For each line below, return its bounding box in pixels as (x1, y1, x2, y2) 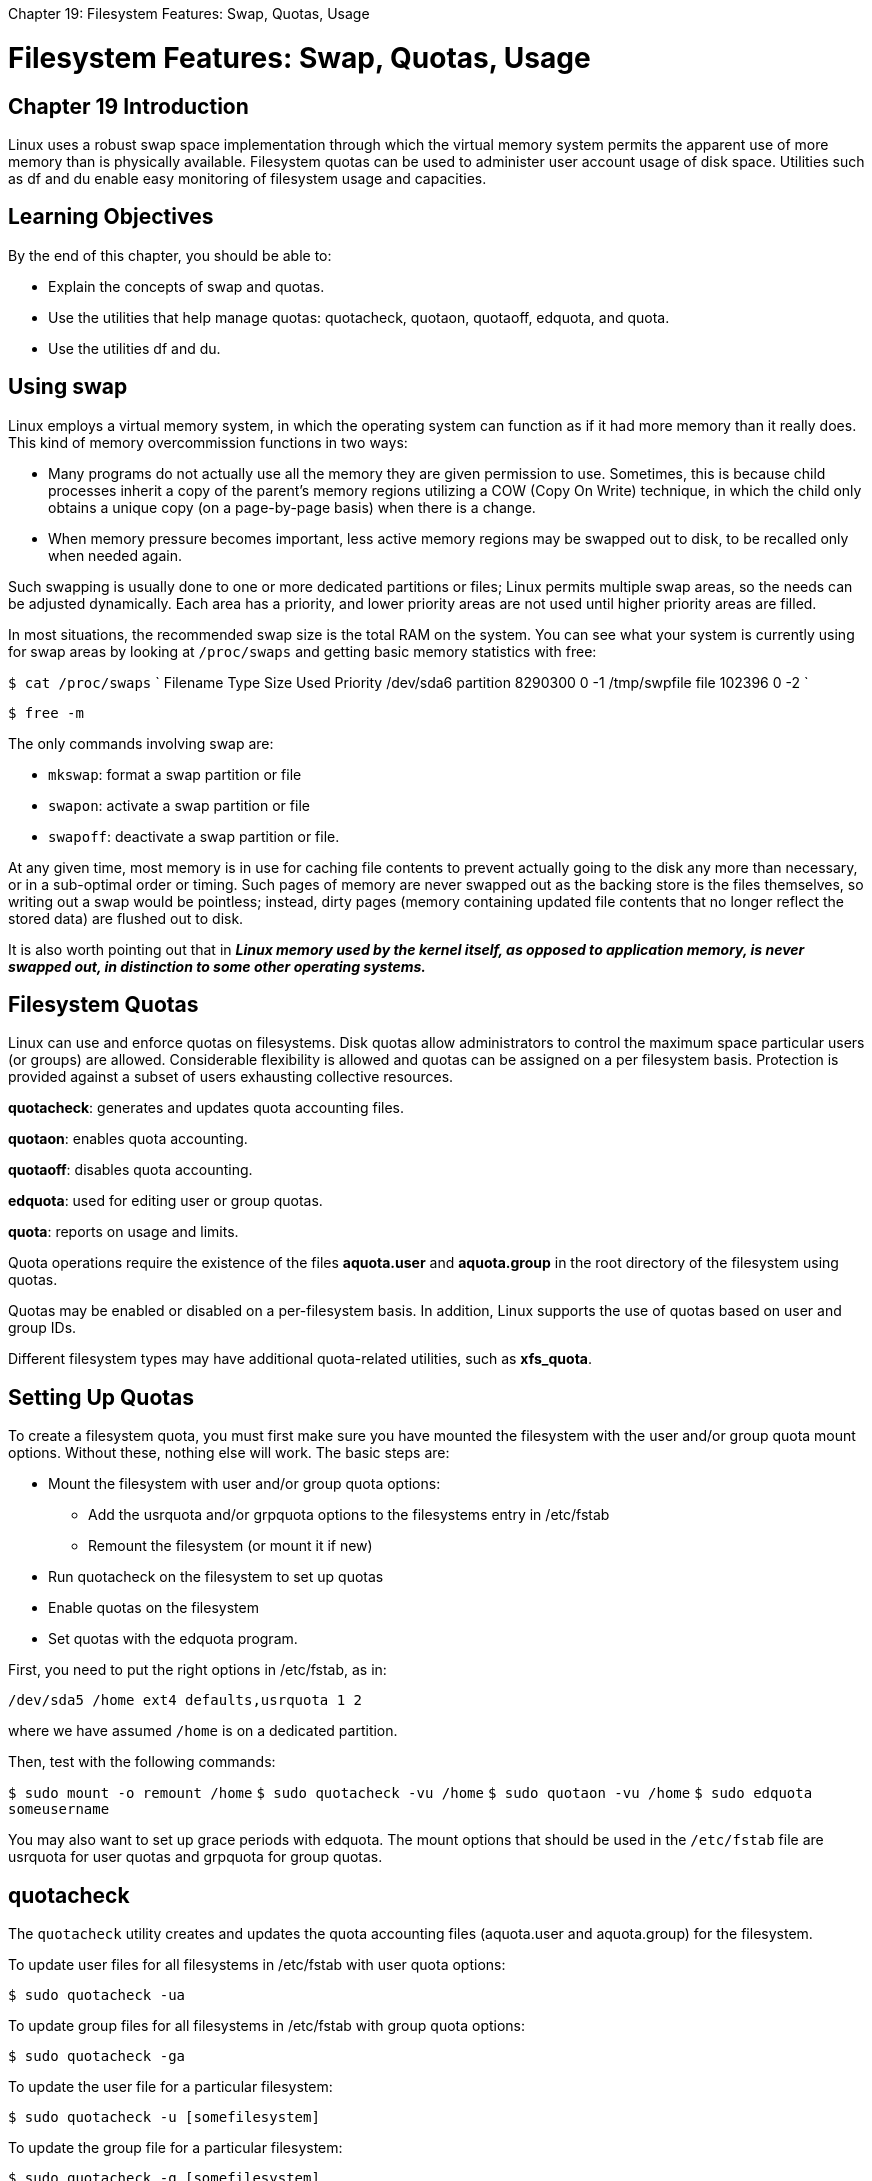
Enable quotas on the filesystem (48, 1599, 259, 1617)
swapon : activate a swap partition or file (48, 796, 310, 814)
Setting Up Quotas (8, 1384, 195, 1410)
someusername (8, 1801, 110, 1818)
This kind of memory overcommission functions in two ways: (8, 433, 408, 451)
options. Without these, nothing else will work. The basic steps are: (8, 1444, 450, 1462)
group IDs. (8, 1319, 77, 1337)
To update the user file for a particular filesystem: (8, 2078, 333, 2096)
